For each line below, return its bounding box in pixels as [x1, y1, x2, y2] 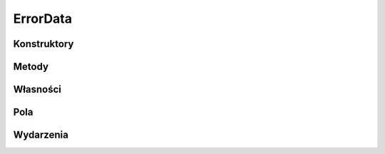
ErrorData [13, 11, 73, 26]
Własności [13, 83, 62, 96]
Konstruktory [13, 38, 74, 50]
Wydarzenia [13, 129, 69, 141]
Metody [13, 61, 49, 73]
